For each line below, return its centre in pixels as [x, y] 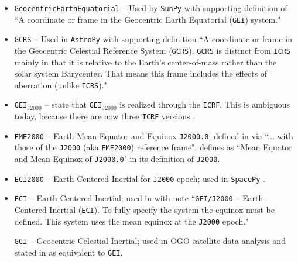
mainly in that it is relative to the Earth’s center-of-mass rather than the [145, 62]
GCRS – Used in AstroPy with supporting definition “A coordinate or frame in [153, 39]
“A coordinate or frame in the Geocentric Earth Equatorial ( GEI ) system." [148, 19]
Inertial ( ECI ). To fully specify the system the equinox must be [162, 210]
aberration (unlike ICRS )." [61, 85]
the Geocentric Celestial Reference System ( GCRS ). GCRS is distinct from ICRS [152, 50]
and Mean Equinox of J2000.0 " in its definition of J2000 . [117, 159]
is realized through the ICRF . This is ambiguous [205, 104]
